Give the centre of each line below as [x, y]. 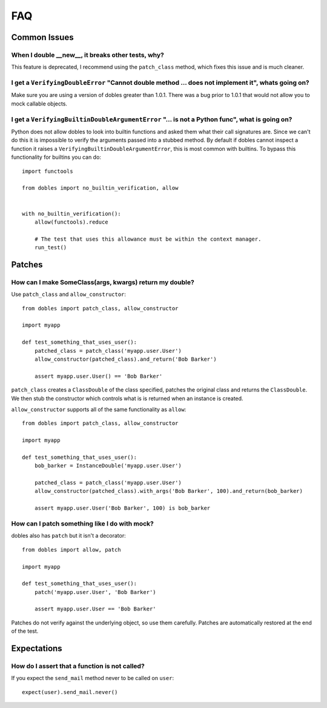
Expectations [37, 649]
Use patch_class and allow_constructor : [69, 295]
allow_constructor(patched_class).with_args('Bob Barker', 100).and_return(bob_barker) [168, 491]
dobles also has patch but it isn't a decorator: [69, 536]
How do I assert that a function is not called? [78, 666]
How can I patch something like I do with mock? [82, 523]
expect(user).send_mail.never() [70, 692]
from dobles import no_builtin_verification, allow [100, 188]
